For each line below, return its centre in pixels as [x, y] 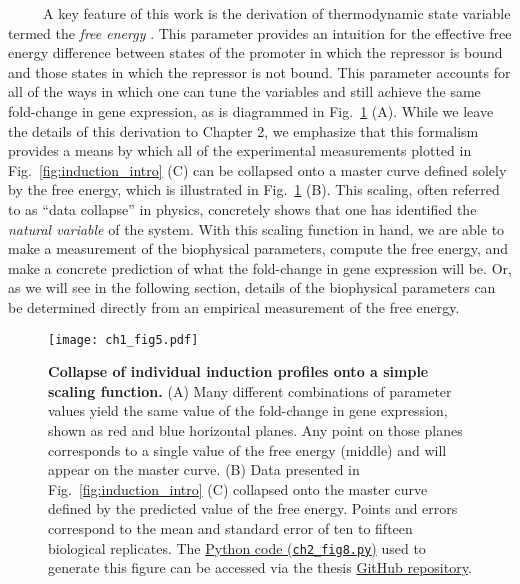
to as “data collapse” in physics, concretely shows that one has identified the [242, 208]
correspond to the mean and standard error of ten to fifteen [230, 527]
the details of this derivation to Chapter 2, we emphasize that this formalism [243, 130]
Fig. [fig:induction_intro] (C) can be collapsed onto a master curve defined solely [257, 169]
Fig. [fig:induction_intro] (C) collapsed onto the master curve [238, 488]
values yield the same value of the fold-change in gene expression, [248, 410]
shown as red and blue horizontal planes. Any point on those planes [255, 429]
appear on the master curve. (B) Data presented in [204, 469]
